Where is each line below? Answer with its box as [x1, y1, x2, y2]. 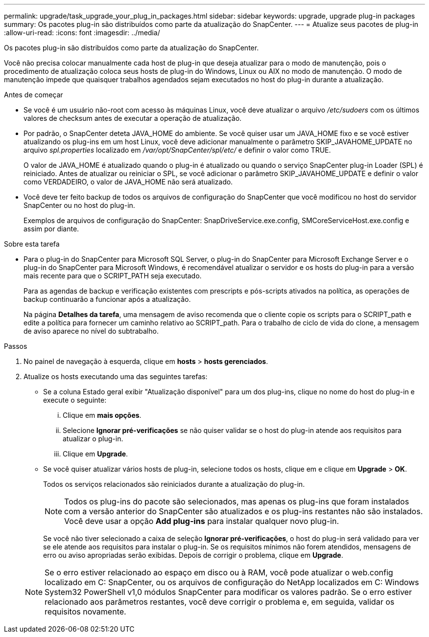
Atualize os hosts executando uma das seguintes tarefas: [24, 372, 208, 381]
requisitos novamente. [45, 607, 126, 616]
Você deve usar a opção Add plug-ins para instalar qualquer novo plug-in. [64, 516, 339, 526]
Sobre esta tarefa [4, 240, 60, 248]
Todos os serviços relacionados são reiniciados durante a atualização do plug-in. [43, 480, 305, 488]
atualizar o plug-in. [63, 434, 123, 443]
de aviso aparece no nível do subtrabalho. [24, 327, 159, 335]
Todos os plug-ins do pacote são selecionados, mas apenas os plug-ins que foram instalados [64, 497, 409, 506]
